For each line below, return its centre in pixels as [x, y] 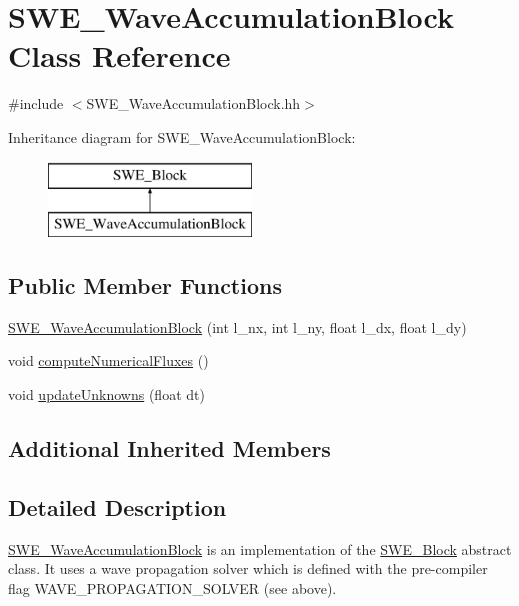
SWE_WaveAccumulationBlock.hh [193, 103]
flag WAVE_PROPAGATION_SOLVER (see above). [172, 587]
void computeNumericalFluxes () [108, 360]
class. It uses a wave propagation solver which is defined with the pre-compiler [248, 568]
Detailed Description [117, 506]
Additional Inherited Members [169, 448]
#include [36, 103]
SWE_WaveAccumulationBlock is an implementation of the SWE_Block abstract [260, 548]
